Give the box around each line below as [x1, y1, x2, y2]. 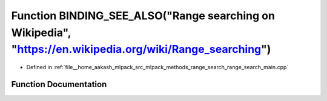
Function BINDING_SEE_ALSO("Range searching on [11, 9, 276, 22]
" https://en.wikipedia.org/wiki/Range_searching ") [11, 43, 271, 57]
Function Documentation [11, 79, 107, 90]
